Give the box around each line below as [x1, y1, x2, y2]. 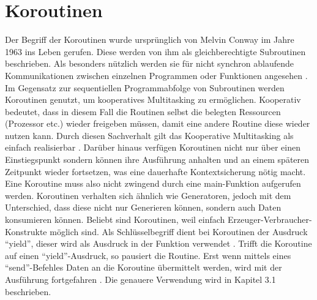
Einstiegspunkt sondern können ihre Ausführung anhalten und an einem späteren [5, 153, 310, 166]
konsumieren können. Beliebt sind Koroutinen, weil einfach [5, 213, 225, 226]
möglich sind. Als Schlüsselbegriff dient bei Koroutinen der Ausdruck [50, 225, 308, 238]
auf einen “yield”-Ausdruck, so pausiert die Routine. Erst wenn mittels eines [5, 249, 291, 261]
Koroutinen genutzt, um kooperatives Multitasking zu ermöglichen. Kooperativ [5, 93, 301, 106]
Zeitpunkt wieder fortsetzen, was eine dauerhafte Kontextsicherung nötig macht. [5, 165, 306, 178]
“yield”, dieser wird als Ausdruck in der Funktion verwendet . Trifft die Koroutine [5, 237, 312, 250]
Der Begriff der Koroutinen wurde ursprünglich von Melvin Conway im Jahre [5, 33, 294, 46]
